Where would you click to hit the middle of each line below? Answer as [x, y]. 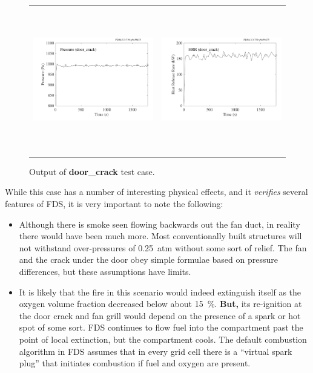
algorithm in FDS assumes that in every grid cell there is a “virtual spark [156, 351]
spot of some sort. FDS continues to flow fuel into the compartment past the [161, 327]
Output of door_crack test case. [92, 171]
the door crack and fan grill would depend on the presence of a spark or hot [160, 315]
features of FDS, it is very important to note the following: [114, 204]
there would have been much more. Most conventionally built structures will [160, 236]
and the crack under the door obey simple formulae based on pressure [148, 259]
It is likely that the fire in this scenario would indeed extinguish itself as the [160, 292]
